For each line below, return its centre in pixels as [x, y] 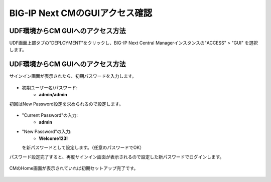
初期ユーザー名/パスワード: [50, 87]
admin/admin [53, 95]
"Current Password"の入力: [50, 115]
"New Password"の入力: [47, 131]
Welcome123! [53, 138]
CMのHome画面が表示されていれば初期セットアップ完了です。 [74, 168]
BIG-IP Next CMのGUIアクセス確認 [81, 13]
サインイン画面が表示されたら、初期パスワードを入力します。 [73, 76]
